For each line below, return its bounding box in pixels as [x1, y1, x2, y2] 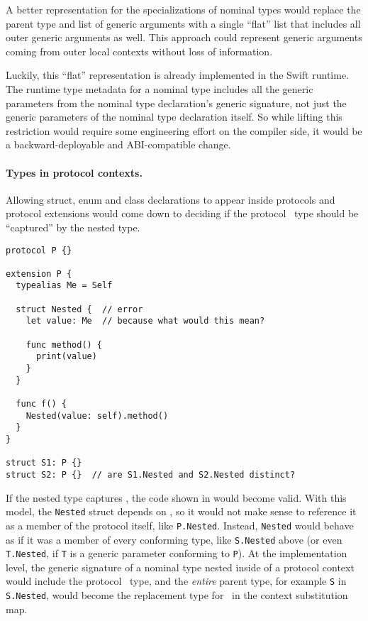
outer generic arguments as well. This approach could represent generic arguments [6, 30, 362, 45]
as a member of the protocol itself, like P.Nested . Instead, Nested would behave [6, 517, 354, 532]
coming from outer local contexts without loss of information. [6, 43, 273, 58]
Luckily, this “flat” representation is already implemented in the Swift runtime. [6, 67, 349, 82]
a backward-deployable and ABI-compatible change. [6, 137, 231, 152]
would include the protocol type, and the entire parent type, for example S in [6, 573, 347, 588]
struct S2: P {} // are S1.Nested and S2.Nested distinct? [6, 469, 296, 480]
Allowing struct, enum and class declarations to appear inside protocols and [6, 192, 335, 207]
